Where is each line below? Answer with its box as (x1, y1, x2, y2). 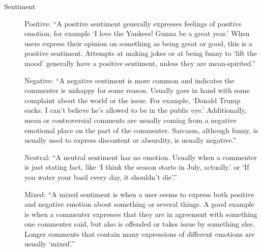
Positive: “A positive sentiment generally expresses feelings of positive (24, 18, 242, 28)
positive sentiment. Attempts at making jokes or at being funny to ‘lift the (24, 48, 257, 58)
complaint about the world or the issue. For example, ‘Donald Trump (24, 94, 241, 105)
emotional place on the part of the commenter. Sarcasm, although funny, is (24, 124, 258, 135)
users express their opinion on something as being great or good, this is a (24, 38, 253, 48)
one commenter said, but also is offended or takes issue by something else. (24, 218, 255, 229)
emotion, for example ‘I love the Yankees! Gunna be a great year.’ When (24, 28, 250, 39)
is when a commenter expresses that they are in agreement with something (24, 208, 257, 219)
